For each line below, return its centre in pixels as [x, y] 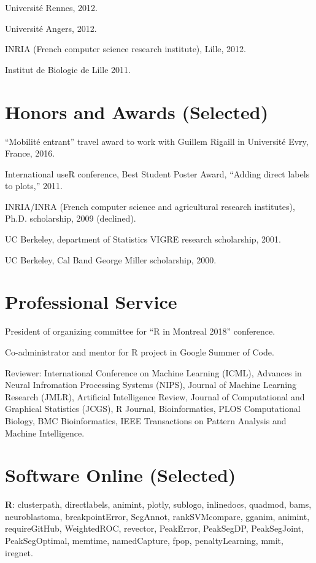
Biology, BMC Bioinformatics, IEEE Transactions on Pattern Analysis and [146, 420]
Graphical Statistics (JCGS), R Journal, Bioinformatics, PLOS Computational [153, 409]
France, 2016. [30, 153]
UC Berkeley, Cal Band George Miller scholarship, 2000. [111, 259]
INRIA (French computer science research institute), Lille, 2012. [125, 49]
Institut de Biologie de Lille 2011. [68, 69]
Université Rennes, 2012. [51, 7]
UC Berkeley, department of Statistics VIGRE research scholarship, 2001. [143, 239]
